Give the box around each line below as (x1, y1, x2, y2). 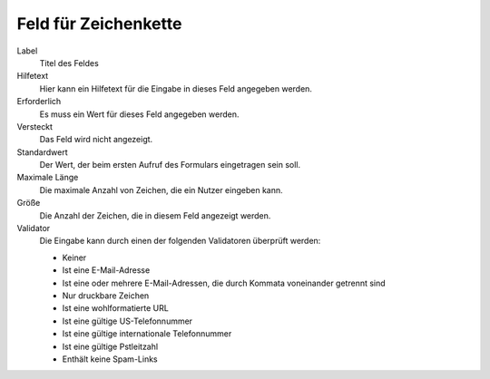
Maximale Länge (16, 172, 79, 183)
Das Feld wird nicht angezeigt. (39, 134, 153, 145)
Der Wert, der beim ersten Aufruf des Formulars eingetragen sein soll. (39, 160, 301, 170)
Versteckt (16, 121, 54, 131)
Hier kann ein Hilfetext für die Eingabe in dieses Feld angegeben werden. (39, 83, 313, 94)
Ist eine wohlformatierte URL (62, 303, 170, 314)
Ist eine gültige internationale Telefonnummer (62, 328, 232, 339)
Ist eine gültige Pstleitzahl (62, 341, 159, 352)
